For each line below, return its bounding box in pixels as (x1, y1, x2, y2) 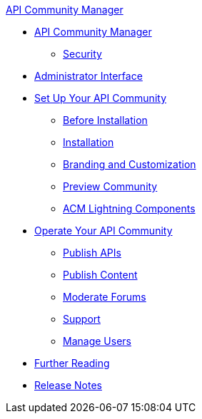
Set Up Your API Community (34, 92, 167, 104)
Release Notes (34, 379, 102, 391)
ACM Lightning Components (63, 202, 196, 214)
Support (63, 313, 101, 325)
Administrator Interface (34, 70, 143, 82)
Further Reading (34, 357, 110, 369)
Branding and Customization (63, 158, 196, 170)
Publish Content (63, 269, 138, 281)
